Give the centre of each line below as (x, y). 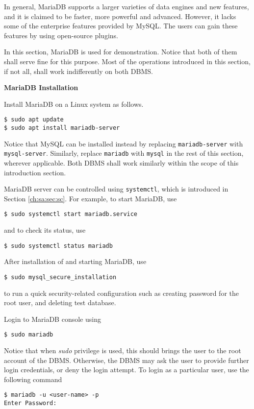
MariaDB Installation (41, 87)
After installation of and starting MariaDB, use (75, 261)
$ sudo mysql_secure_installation (60, 277)
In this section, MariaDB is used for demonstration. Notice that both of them (121, 52)
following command (33, 379)
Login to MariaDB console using (52, 319)
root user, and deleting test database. (60, 302)
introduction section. (35, 172)
